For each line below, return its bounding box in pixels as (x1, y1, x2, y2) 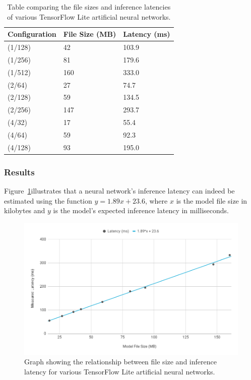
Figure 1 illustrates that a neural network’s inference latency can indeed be (4, 185, 235, 196)
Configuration (8, 29, 56, 39)
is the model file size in (176, 195, 247, 206)
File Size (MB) (63, 29, 116, 39)
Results (4, 165, 35, 178)
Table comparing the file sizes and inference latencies (7, 2, 171, 12)
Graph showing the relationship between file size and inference (24, 356, 217, 367)
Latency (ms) (123, 29, 170, 39)
